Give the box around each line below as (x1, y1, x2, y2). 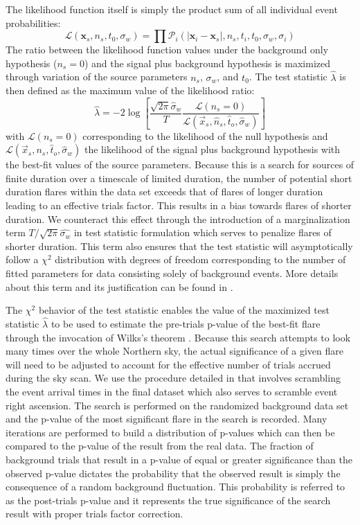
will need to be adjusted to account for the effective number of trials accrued (6, 357, 331, 371)
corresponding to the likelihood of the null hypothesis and (82, 128, 328, 143)
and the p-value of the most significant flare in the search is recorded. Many (6, 411, 327, 426)
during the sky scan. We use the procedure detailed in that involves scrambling (6, 371, 341, 385)
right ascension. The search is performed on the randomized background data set (6, 398, 349, 412)
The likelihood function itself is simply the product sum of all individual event (6, 2, 338, 16)
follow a (6, 252, 39, 267)
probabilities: (6, 15, 61, 30)
